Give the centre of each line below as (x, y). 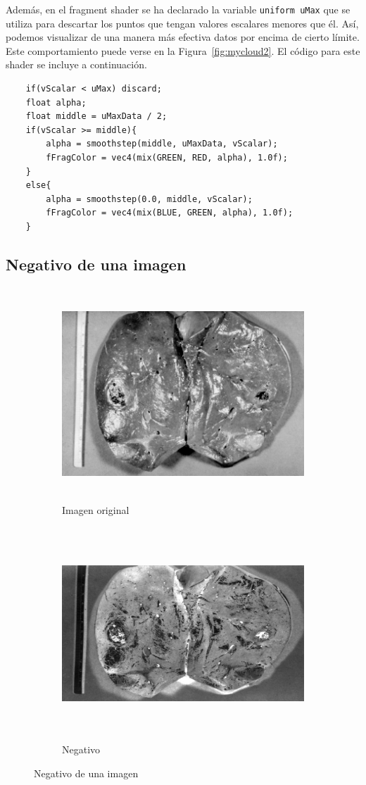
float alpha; (56, 102)
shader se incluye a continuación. (76, 64)
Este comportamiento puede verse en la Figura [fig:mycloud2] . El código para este (183, 50)
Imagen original (96, 509)
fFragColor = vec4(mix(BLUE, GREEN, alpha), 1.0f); (170, 213)
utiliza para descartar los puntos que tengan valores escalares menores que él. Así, (182, 23)
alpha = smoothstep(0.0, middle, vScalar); (149, 199)
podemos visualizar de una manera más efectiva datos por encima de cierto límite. (183, 37)
